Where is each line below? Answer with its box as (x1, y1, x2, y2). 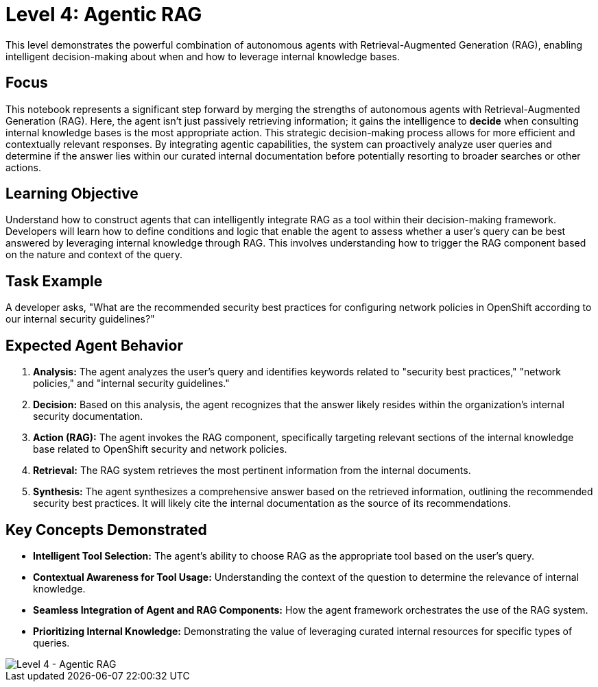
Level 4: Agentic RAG (5, 3, 202, 26)
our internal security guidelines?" (5, 313, 155, 325)
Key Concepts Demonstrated (5, 521, 207, 538)
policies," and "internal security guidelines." (33, 377, 230, 390)
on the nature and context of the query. (5, 249, 182, 261)
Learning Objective (5, 185, 139, 203)
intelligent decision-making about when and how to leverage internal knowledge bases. (5, 50, 400, 62)
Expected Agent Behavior (5, 336, 183, 354)
